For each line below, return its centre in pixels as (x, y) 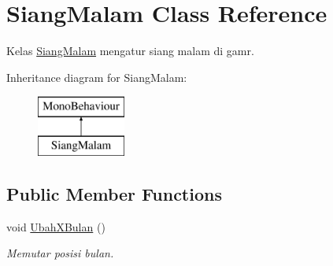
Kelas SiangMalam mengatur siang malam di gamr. (130, 51)
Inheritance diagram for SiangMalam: (97, 77)
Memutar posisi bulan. (60, 253)
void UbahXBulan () (56, 226)
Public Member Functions (114, 193)
